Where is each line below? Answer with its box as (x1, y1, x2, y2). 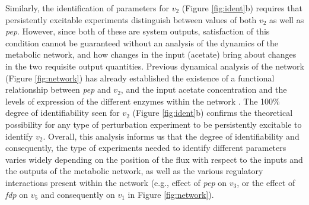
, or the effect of (237, 176, 295, 188)
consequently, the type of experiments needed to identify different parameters (5, 141, 286, 154)
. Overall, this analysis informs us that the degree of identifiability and (43, 130, 300, 142)
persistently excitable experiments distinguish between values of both (5, 13, 257, 26)
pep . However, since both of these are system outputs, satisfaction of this (5, 25, 270, 37)
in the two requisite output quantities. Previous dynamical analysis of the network (5, 59, 304, 72)
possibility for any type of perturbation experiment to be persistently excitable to (5, 118, 302, 130)
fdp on (5, 188, 28, 200)
